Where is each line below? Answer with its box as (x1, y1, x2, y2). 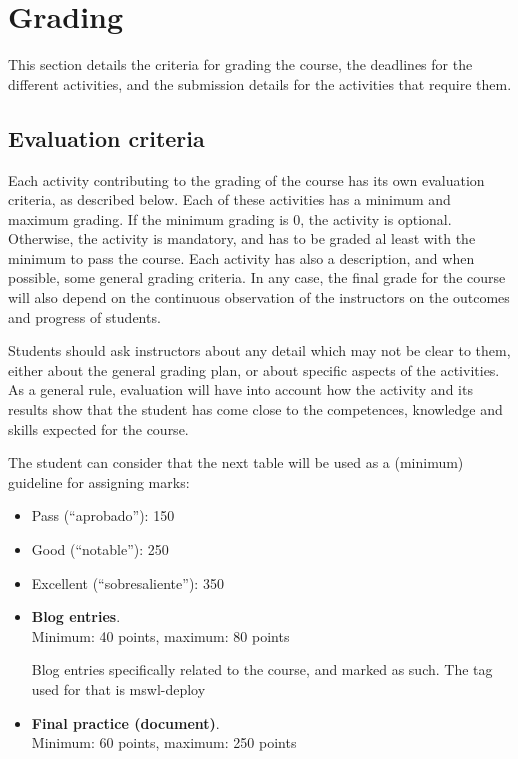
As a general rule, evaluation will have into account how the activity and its (8, 379, 473, 400)
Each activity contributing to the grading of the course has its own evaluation (8, 169, 485, 190)
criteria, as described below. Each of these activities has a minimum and (8, 189, 451, 210)
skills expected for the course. (8, 418, 189, 439)
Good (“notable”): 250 (31, 539, 169, 560)
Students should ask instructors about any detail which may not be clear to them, (8, 340, 511, 361)
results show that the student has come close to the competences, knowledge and (8, 399, 503, 420)
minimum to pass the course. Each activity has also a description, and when (8, 247, 475, 268)
